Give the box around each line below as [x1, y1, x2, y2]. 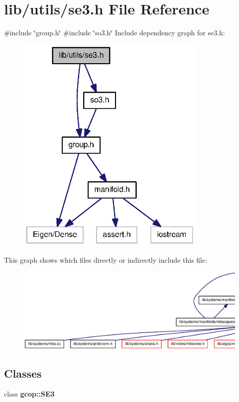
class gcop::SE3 [4, 389, 55, 399]
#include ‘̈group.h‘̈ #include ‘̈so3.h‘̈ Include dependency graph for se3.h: [4, 27, 225, 38]
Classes [4, 365, 42, 381]
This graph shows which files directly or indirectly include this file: [4, 254, 208, 265]
